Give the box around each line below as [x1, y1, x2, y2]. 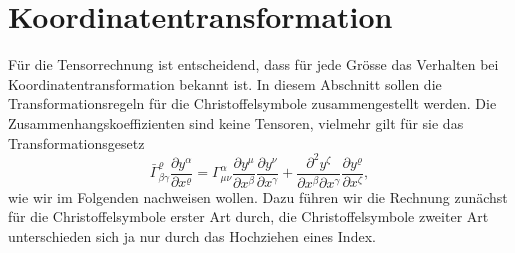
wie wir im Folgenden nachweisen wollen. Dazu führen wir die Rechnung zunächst [8, 186, 508, 207]
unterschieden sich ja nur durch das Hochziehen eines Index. [8, 225, 376, 246]
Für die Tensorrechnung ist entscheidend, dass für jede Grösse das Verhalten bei [8, 54, 499, 75]
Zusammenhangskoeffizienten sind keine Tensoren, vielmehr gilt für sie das [8, 112, 464, 133]
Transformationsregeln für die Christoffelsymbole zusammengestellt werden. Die [8, 93, 497, 114]
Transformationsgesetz [8, 132, 145, 153]
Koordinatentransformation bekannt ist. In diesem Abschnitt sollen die [8, 73, 442, 94]
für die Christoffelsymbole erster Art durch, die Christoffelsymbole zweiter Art [8, 206, 489, 227]
